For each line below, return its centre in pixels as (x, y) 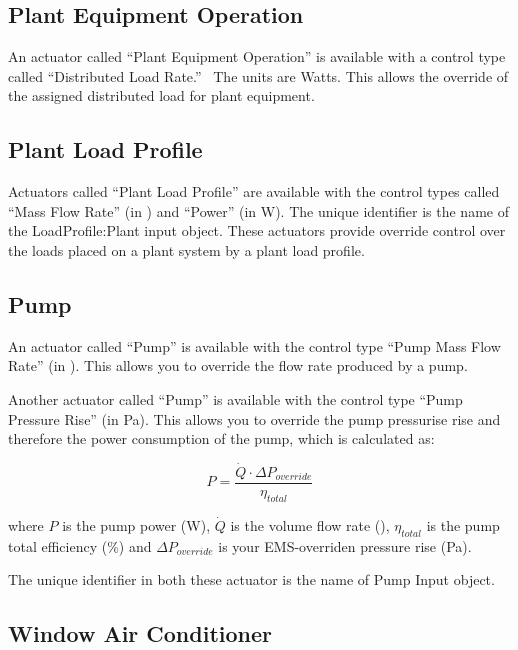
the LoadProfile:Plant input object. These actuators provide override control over (257, 230)
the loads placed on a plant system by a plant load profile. (186, 249)
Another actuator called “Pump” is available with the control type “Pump (235, 398)
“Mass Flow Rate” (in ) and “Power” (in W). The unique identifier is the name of (258, 210)
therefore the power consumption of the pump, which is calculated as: (221, 438)
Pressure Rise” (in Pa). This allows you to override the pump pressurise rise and (254, 418)
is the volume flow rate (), (310, 524)
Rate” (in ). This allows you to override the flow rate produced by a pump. (238, 365)
